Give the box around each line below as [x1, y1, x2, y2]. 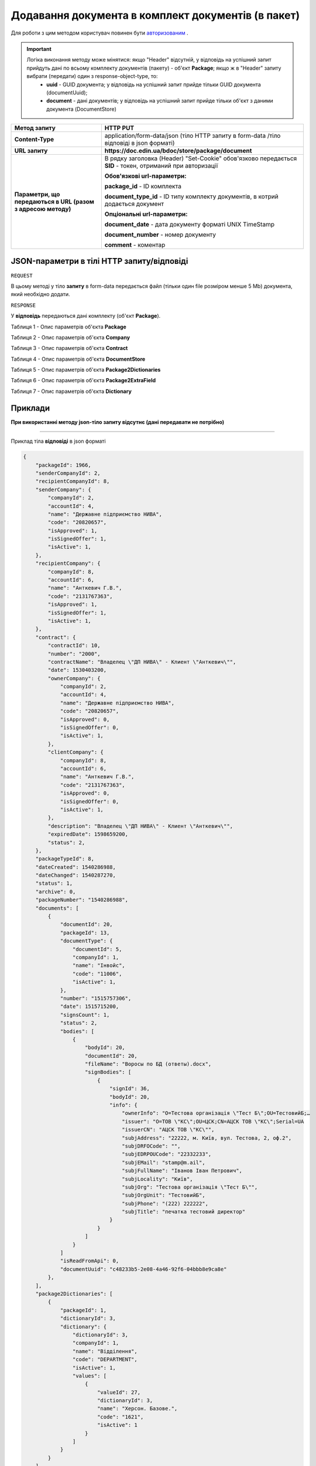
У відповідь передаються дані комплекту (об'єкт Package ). [11, 313, 161, 320]
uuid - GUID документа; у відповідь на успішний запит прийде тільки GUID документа [46, 81, 262, 88]
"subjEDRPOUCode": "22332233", [122, 1151, 212, 1158]
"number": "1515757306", [60, 995, 132, 1002]
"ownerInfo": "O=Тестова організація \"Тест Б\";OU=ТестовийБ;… [122, 1110, 310, 1117]
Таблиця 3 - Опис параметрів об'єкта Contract [11, 345, 128, 352]
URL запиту [14, 147, 48, 155]
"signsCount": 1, [60, 1012, 110, 1018]
